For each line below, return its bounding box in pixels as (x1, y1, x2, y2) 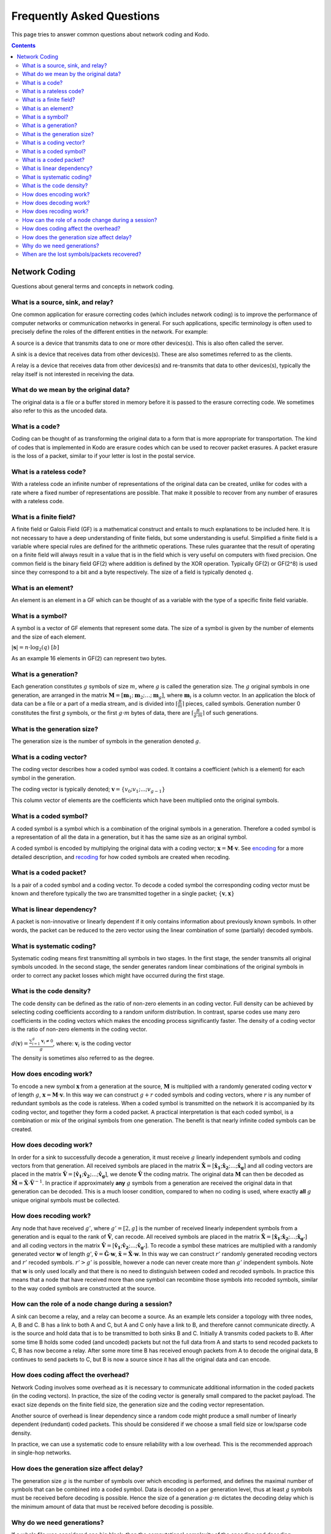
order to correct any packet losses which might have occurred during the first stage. (11, 971, 225, 979)
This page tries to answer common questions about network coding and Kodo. (11, 31, 210, 38)
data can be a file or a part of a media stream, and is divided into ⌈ (11, 700, 178, 707)
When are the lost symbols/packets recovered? (22, 250, 142, 258)
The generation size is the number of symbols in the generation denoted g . (11, 738, 201, 745)
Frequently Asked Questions (11, 9, 160, 23)
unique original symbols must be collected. (11, 1197, 120, 1204)
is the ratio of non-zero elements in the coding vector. (11, 1025, 147, 1033)
